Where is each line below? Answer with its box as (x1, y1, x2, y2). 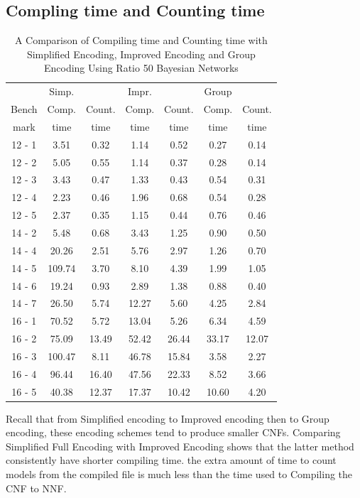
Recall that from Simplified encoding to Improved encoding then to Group (6, 411, 329, 426)
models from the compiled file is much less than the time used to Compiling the (6, 467, 353, 482)
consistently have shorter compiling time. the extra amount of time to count (6, 453, 337, 467)
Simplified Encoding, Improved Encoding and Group (26, 46, 256, 61)
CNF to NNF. (6, 480, 67, 495)
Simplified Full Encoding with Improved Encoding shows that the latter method (6, 438, 354, 453)
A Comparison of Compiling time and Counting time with (14, 33, 268, 48)
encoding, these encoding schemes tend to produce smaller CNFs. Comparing (6, 425, 341, 440)
